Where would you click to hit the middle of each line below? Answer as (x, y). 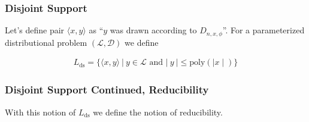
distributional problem (46, 42)
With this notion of (40, 112)
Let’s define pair (35, 30)
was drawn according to (153, 30)
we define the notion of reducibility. (158, 112)
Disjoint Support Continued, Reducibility (107, 90)
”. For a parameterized (263, 30)
